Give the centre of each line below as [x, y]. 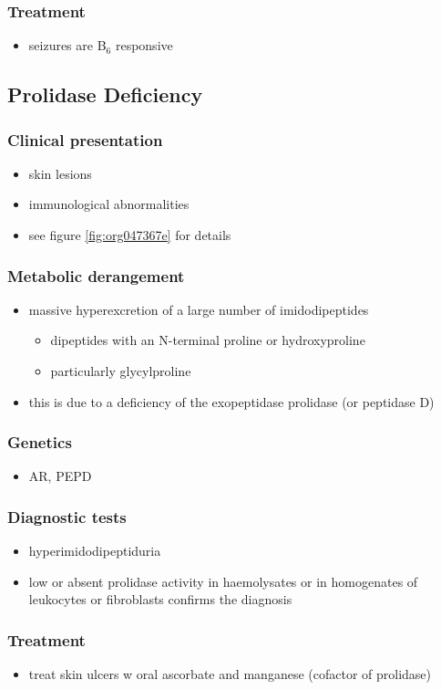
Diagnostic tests [67, 516]
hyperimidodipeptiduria [95, 551]
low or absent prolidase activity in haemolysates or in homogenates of [223, 581]
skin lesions [60, 173]
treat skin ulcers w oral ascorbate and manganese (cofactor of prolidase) [230, 674]
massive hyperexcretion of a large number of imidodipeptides [199, 309]
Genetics [40, 442]
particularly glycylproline [121, 371]
